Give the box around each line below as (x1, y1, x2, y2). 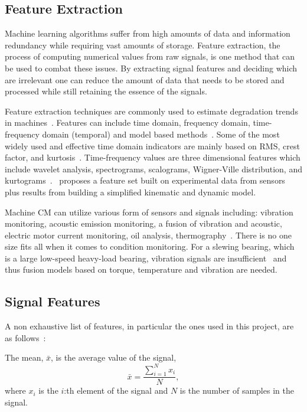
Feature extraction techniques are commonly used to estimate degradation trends (5, 104, 298, 117)
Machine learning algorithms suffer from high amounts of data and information (5, 27, 290, 40)
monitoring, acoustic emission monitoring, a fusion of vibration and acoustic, (5, 217, 282, 230)
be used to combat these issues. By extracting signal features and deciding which (5, 61, 298, 74)
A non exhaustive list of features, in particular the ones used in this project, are (5, 320, 294, 332)
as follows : (5, 331, 46, 344)
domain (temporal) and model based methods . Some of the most (42, 127, 280, 140)
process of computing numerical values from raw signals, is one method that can (5, 50, 295, 63)
